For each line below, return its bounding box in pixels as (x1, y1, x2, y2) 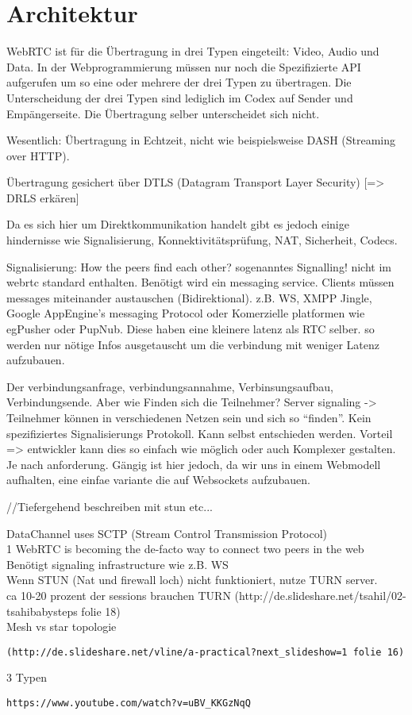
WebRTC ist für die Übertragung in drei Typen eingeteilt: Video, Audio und (6, 43, 379, 60)
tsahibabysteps (6, 602, 78, 619)
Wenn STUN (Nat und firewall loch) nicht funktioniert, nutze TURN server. (6, 571, 378, 588)
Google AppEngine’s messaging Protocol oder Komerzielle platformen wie (6, 305, 365, 321)
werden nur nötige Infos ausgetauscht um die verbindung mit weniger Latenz (6, 336, 379, 352)
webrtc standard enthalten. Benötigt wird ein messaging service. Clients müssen (6, 274, 395, 290)
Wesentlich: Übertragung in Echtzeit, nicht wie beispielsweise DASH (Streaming (6, 132, 396, 148)
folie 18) (81, 602, 121, 619)
